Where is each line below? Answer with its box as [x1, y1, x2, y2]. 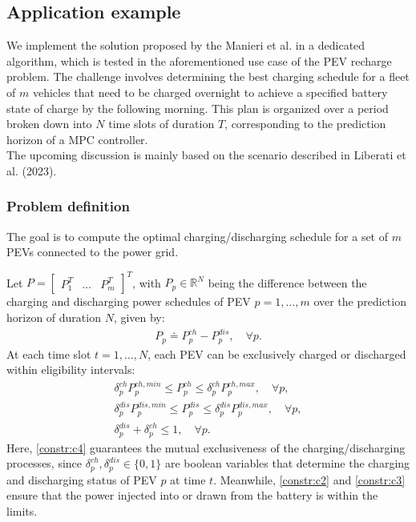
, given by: [113, 309, 165, 326]
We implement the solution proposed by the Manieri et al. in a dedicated [6, 37, 366, 54]
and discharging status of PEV [6, 471, 157, 488]
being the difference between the [208, 274, 367, 291]
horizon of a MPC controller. [6, 130, 148, 147]
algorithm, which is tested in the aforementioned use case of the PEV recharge [6, 52, 392, 69]
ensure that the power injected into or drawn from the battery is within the [6, 487, 378, 504]
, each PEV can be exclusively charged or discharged [147, 345, 406, 362]
